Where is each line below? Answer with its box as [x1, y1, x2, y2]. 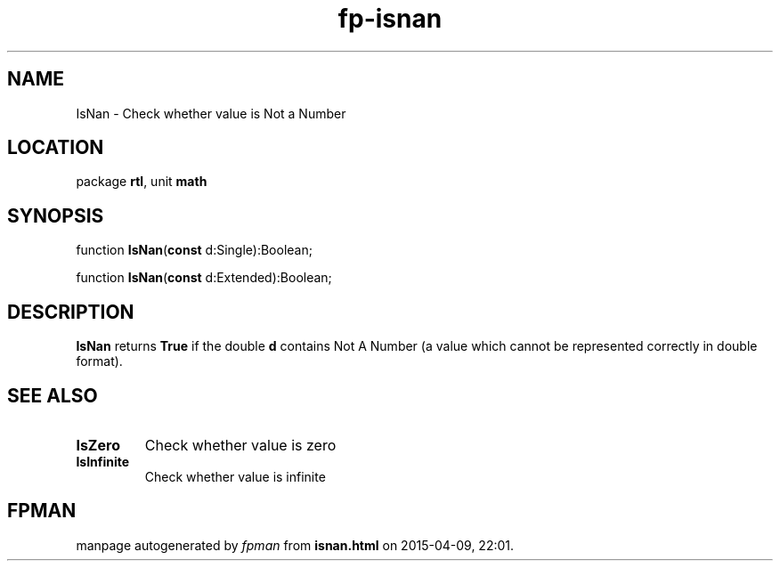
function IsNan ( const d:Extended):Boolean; [76, 270, 332, 286]
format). [76, 353, 123, 369]
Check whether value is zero [144, 435, 337, 454]
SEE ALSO [7, 384, 98, 407]
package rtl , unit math [76, 174, 207, 190]
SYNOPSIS [7, 204, 104, 227]
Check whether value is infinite [144, 468, 326, 484]
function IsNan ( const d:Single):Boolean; [76, 242, 313, 258]
